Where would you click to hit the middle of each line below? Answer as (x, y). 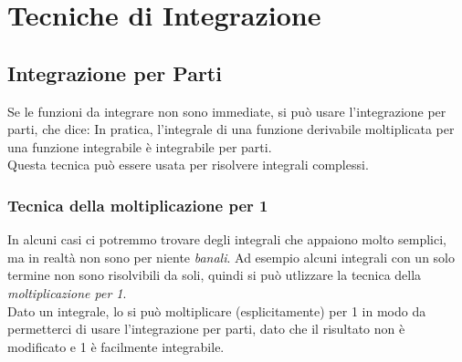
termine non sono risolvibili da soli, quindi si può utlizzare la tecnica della (215, 275)
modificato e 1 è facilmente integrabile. (116, 346)
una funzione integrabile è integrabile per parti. (140, 146)
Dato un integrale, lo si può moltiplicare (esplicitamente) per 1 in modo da (217, 310)
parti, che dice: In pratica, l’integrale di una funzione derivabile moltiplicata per (231, 129)
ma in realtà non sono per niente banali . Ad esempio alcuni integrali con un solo (231, 257)
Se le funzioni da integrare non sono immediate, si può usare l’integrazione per (227, 111)
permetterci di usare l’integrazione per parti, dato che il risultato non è (206, 329)
